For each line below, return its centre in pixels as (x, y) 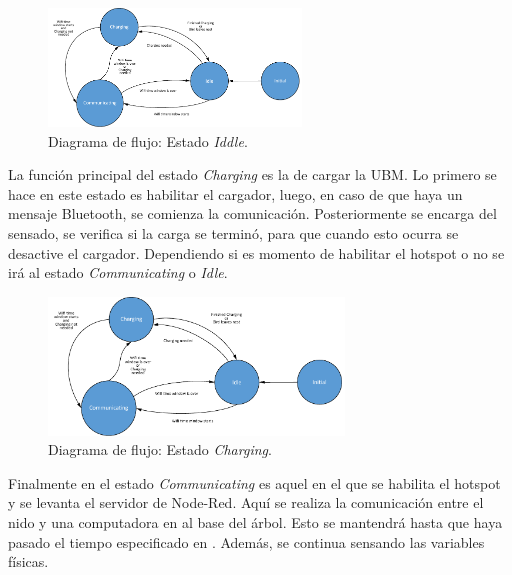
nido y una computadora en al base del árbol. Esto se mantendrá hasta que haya (255, 521)
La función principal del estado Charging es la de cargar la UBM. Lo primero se (252, 174)
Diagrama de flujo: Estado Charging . (160, 449)
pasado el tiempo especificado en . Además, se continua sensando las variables (246, 541)
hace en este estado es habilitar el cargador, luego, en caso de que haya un (235, 193)
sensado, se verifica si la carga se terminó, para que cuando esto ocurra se (233, 232)
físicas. (28, 561)
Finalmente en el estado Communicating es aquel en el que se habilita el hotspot (254, 482)
